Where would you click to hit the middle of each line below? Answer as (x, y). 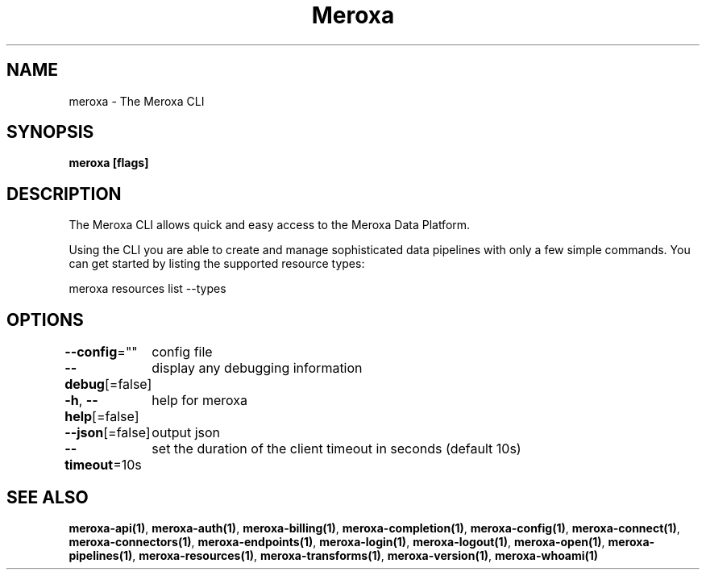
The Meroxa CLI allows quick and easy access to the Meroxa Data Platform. (270, 225)
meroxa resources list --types (147, 289)
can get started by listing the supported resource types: (217, 264)
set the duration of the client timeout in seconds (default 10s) (336, 449)
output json (186, 433)
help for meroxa (199, 401)
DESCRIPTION (64, 194)
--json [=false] (108, 433)
